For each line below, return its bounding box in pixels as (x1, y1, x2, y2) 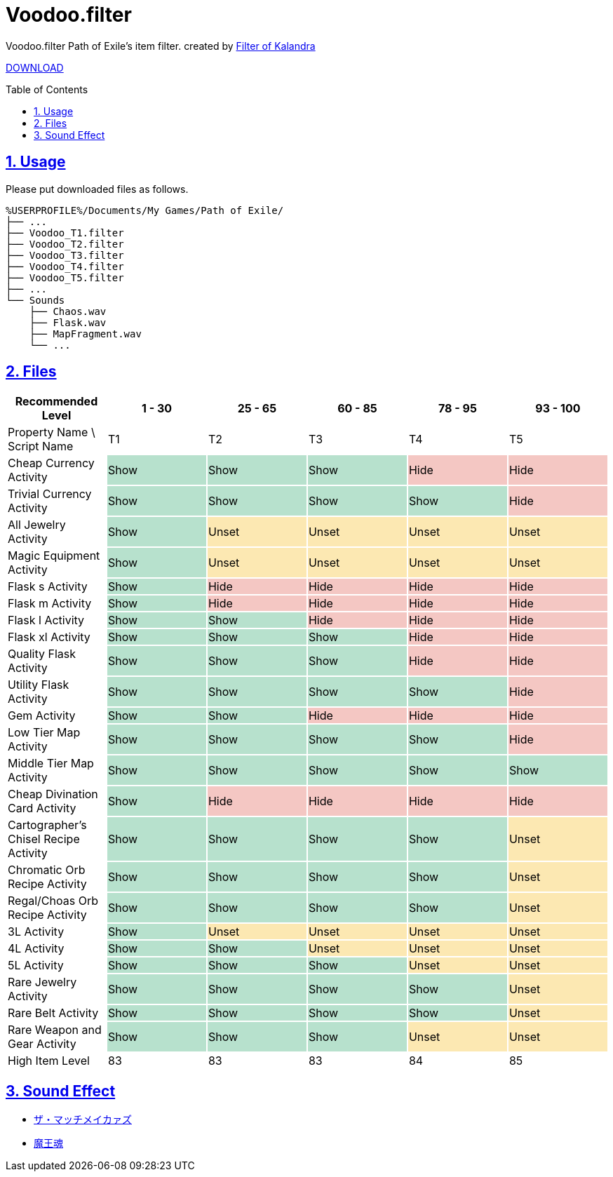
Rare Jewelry (8, 975, 77, 990)
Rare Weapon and (8, 1023, 102, 1037)
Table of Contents (6, 83, 88, 95)
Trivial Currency (8, 487, 92, 502)
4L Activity (8, 941, 65, 956)
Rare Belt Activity (8, 1006, 99, 1021)
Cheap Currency (8, 456, 95, 471)
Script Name (8, 439, 74, 454)
